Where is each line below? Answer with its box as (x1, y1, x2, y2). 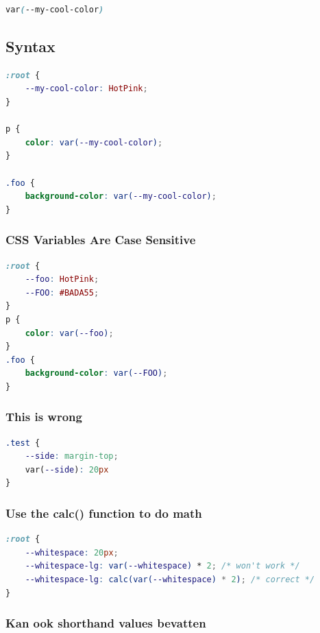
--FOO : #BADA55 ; (25, 287, 99, 298)
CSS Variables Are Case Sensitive (5, 231, 196, 248)
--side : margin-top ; (25, 451, 119, 462)
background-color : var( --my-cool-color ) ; (25, 191, 217, 202)
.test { (5, 438, 40, 448)
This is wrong (5, 408, 82, 425)
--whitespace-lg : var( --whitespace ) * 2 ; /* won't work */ (25, 561, 300, 571)
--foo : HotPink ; (25, 274, 99, 285)
